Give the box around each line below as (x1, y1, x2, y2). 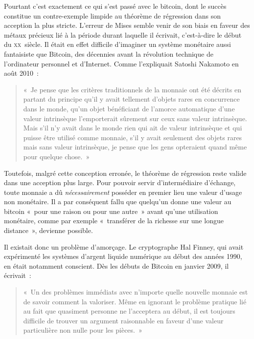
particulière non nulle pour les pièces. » (23, 325, 142, 335)
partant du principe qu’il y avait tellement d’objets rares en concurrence (23, 94, 240, 104)
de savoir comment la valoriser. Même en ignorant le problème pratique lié (23, 296, 247, 306)
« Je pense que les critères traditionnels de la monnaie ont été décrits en (23, 84, 241, 94)
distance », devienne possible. (4, 225, 93, 235)
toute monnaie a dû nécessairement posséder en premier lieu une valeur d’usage (4, 187, 242, 197)
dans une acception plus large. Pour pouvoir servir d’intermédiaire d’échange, (4, 177, 236, 188)
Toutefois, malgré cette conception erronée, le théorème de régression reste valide (4, 168, 247, 178)
